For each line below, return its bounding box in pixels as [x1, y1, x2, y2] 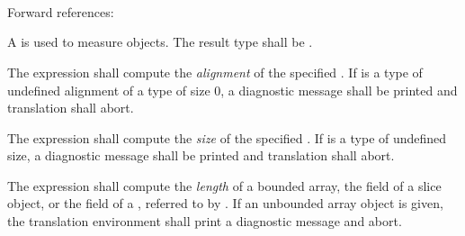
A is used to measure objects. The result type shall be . [7, 32, 313, 51]
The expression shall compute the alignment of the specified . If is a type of [7, 62, 423, 81]
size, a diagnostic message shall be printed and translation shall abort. [7, 146, 395, 165]
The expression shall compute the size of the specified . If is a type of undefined [7, 128, 447, 147]
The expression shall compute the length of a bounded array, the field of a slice [7, 176, 442, 195]
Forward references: [7, 2, 114, 21]
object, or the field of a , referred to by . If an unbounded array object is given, [7, 194, 443, 213]
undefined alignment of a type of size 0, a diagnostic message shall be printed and [7, 80, 458, 99]
